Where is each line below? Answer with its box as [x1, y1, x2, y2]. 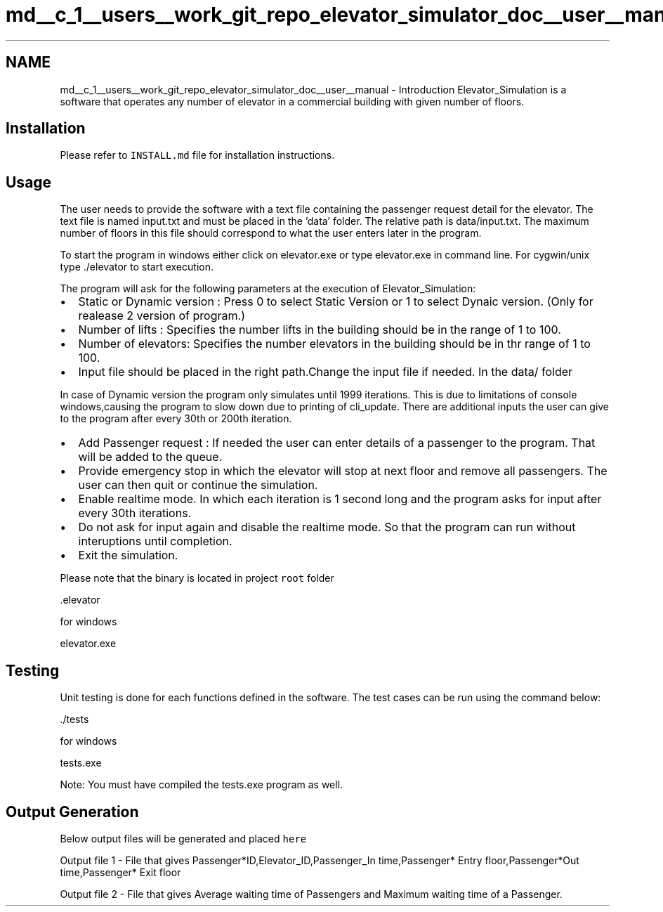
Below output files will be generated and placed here [60, 832, 307, 845]
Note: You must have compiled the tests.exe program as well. [60, 779, 343, 791]
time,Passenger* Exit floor [60, 866, 181, 878]
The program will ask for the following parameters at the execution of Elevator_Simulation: [60, 282, 476, 295]
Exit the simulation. [78, 548, 178, 563]
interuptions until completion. [78, 534, 232, 549]
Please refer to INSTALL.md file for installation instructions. [60, 149, 335, 162]
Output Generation [6, 802, 139, 821]
